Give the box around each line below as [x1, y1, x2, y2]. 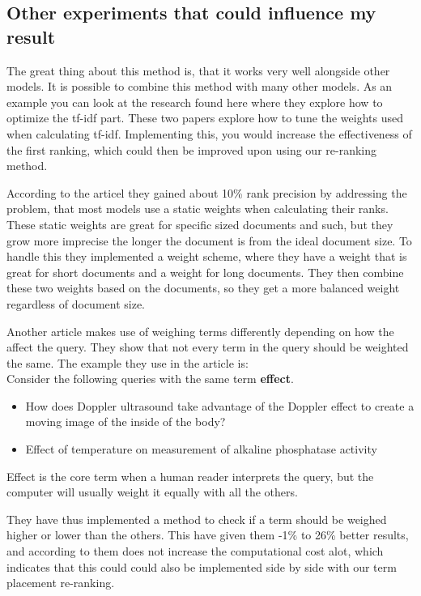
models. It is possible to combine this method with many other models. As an [6, 78, 393, 95]
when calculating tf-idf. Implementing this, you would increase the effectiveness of [6, 125, 412, 142]
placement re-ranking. [6, 574, 115, 591]
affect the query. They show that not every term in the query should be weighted [6, 338, 409, 355]
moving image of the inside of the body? [25, 413, 226, 430]
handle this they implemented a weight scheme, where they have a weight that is [6, 248, 407, 265]
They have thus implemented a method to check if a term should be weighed [6, 510, 387, 527]
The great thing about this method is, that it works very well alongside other [6, 62, 390, 79]
